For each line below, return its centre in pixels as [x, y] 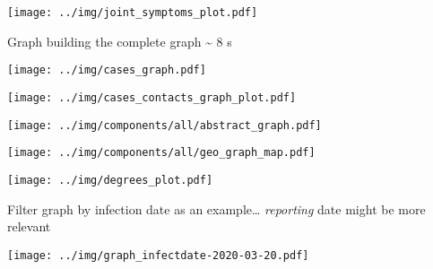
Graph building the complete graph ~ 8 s [120, 41]
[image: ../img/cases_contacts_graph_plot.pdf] [152, 97]
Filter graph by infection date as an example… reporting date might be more [216, 208]
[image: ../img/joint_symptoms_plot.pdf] [133, 13]
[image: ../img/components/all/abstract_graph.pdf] [165, 125]
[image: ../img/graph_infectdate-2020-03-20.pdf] [158, 255]
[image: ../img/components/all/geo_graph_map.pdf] [161, 153]
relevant [29, 226]
